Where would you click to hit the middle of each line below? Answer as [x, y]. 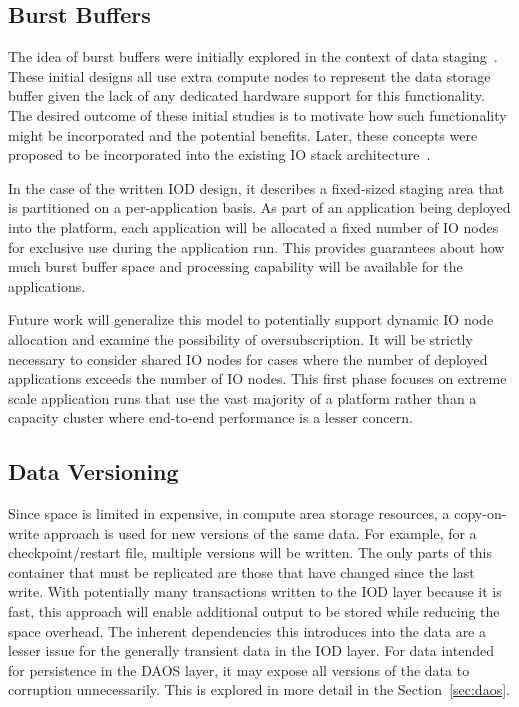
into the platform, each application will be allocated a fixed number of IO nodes [253, 226]
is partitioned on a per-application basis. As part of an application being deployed [259, 207]
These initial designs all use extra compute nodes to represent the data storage [249, 75]
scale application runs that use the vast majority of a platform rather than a [242, 397]
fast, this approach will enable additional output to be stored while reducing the [254, 611]
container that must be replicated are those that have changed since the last [241, 571]
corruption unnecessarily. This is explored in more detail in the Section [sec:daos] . [259, 689]
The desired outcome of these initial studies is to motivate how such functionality [257, 114]
